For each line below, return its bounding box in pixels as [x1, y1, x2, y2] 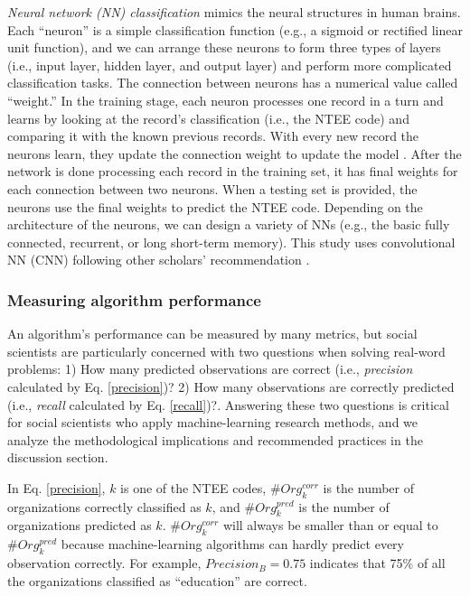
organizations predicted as [7, 516, 152, 535]
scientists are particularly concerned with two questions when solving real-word [7, 341, 446, 360]
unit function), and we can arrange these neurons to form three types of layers [7, 38, 441, 57]
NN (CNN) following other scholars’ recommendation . [7, 250, 310, 269]
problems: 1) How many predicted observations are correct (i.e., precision [7, 359, 413, 378]
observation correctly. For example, [7, 554, 202, 573]
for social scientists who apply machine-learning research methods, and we [7, 413, 418, 432]
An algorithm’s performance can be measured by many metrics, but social [7, 324, 418, 343]
